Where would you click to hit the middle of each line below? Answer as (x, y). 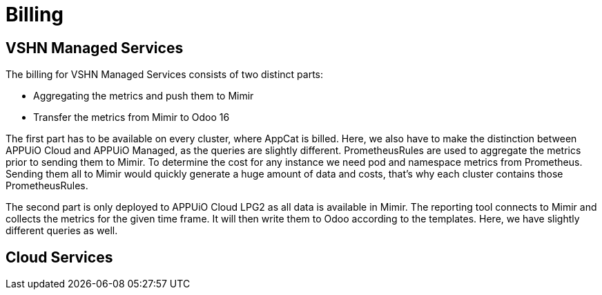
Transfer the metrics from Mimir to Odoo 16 (132, 117)
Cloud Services (59, 257)
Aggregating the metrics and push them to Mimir (144, 96)
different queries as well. (62, 231)
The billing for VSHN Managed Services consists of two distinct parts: (165, 75)
